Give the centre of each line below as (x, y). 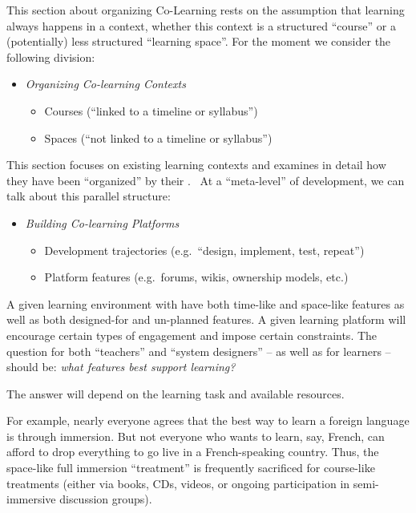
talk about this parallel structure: (89, 196)
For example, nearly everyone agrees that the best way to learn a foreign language (208, 420)
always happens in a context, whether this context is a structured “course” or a (201, 25)
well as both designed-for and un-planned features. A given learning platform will (206, 319)
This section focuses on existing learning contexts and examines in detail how (196, 165)
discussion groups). (106, 499)
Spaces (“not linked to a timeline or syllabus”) (158, 137)
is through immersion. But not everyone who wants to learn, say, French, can (196, 436)
